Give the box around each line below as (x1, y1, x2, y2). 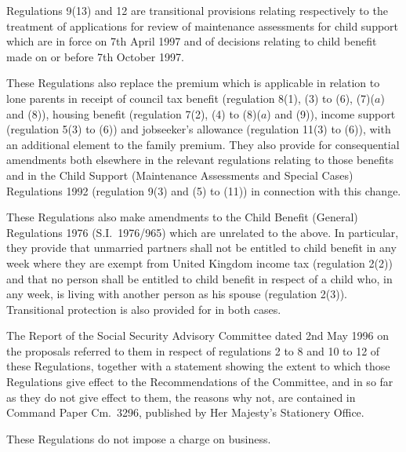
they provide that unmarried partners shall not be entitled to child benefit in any (6, 239, 397, 256)
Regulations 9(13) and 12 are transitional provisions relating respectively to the (6, 2, 388, 18)
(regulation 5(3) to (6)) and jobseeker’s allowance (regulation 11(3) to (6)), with (6, 121, 391, 137)
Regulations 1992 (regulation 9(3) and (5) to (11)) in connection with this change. (6, 182, 401, 199)
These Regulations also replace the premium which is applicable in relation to (6, 75, 380, 91)
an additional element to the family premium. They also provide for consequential (6, 136, 400, 152)
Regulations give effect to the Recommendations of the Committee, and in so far (6, 374, 393, 390)
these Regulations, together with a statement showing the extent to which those (6, 358, 390, 374)
